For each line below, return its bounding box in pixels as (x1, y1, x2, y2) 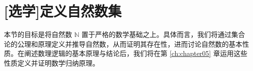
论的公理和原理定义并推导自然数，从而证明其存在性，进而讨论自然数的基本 (4, 38, 242, 49)
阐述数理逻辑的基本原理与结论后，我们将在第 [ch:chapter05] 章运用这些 (24, 48, 248, 58)
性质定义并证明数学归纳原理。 (4, 57, 99, 68)
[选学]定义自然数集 (4, 1, 122, 21)
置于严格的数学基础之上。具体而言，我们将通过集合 (81, 29, 245, 39)
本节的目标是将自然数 (4, 29, 72, 39)
